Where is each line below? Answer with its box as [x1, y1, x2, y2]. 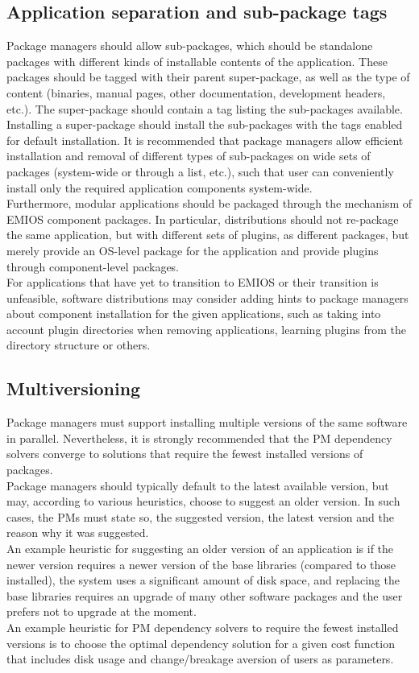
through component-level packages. [6, 258, 180, 275]
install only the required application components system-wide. [6, 179, 313, 196]
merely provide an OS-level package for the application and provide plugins [6, 242, 379, 258]
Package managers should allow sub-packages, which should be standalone [6, 37, 373, 54]
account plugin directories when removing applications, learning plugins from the [6, 320, 406, 337]
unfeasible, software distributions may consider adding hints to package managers [6, 289, 409, 306]
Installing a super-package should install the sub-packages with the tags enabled [6, 116, 403, 133]
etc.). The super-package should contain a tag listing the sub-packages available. [6, 100, 403, 117]
